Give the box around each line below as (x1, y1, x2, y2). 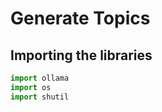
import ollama (10, 73, 70, 83)
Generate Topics (10, 7, 151, 30)
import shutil (10, 92, 70, 102)
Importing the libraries (10, 47, 153, 64)
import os (10, 82, 52, 92)
